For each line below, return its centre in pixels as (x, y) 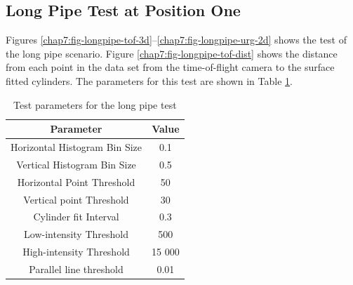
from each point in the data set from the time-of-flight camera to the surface (170, 67)
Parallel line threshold (76, 269)
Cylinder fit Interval (76, 217)
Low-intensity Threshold (76, 234)
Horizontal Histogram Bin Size (76, 147)
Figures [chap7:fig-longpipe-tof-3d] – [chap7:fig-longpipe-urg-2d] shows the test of (176, 40)
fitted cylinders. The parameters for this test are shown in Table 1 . (149, 80)
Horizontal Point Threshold (76, 181)
